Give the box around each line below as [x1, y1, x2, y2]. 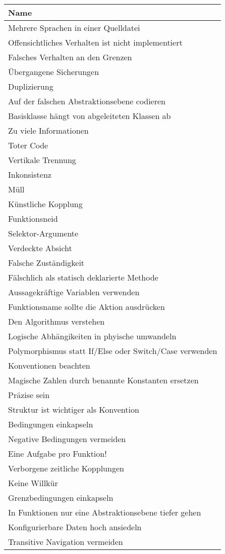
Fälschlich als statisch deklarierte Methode [8, 271, 158, 283]
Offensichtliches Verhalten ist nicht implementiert [8, 36, 183, 48]
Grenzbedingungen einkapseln [8, 492, 114, 503]
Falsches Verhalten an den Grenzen [8, 51, 132, 63]
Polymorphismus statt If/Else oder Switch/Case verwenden [8, 345, 217, 357]
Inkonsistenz [8, 169, 51, 180]
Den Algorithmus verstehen [8, 315, 105, 327]
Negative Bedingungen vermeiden [8, 433, 126, 445]
